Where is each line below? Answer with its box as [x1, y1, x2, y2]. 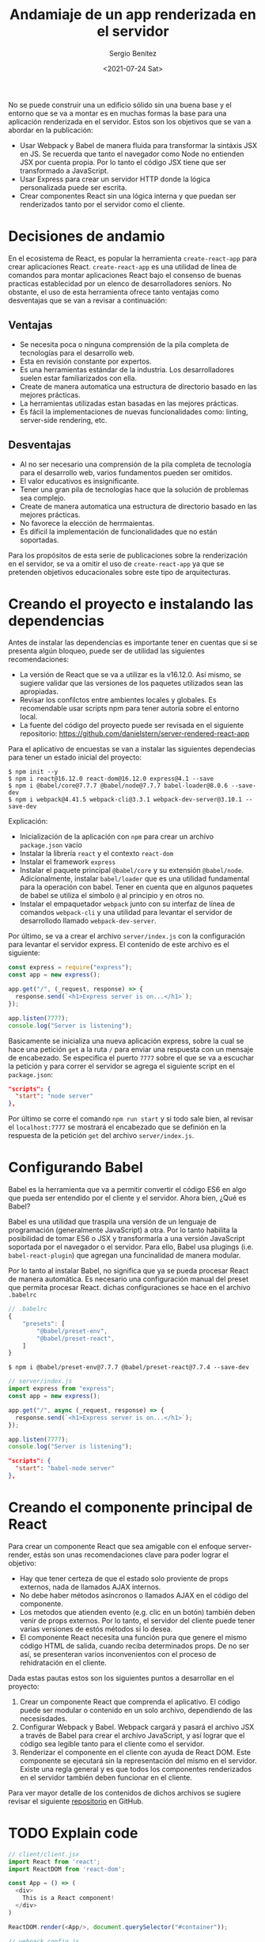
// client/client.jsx [8, 1850, 80, 1858]
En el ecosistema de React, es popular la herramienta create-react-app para [8, 253, 257, 263]
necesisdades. [19, 1713, 68, 1723]
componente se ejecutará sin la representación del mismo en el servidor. [19, 1756, 257, 1765]
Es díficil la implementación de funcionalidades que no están [19, 527, 218, 536]
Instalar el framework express [19, 857, 116, 866]
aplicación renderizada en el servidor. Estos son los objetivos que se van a [8, 116, 252, 126]
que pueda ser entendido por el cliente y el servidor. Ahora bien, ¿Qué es [8, 1194, 247, 1203]
